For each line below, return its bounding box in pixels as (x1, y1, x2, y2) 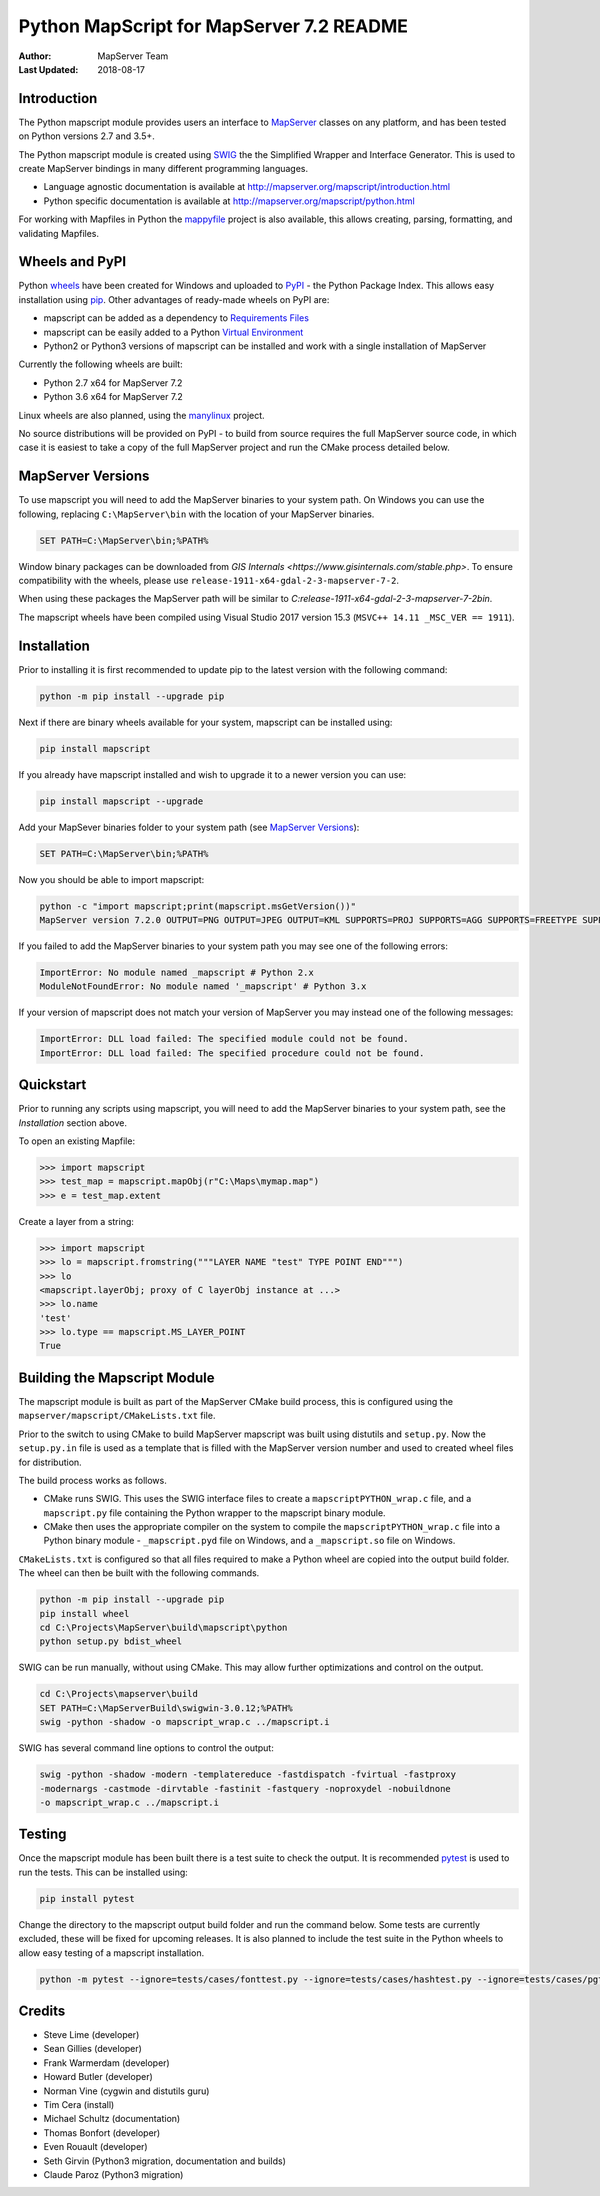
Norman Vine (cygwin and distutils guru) (43, 2085, 210, 2097)
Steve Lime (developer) (43, 2029, 140, 2041)
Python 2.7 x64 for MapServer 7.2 (43, 376, 183, 389)
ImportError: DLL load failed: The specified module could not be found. (39, 1033, 409, 1045)
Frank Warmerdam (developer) (43, 2056, 170, 2069)
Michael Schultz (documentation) (43, 2113, 181, 2125)
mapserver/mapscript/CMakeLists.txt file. (18, 1410, 216, 1422)
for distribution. (18, 1456, 82, 1468)
